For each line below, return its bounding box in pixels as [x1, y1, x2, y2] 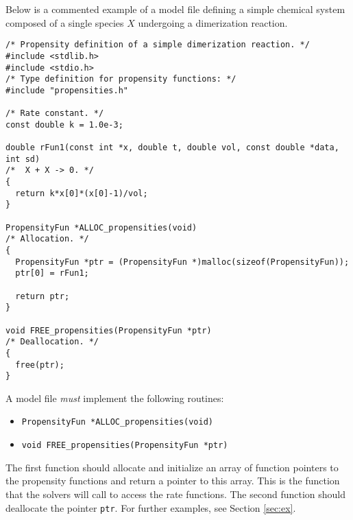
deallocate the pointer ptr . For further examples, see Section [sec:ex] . [5, 500, 296, 515]
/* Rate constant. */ [5, 108, 104, 119]
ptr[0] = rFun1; [15, 268, 89, 279]
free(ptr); [15, 359, 64, 370]
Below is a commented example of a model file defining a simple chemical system [5, 2, 345, 16]
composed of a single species [5, 15, 124, 29]
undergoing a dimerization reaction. [138, 15, 288, 29]
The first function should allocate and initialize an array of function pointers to [5, 460, 339, 474]
